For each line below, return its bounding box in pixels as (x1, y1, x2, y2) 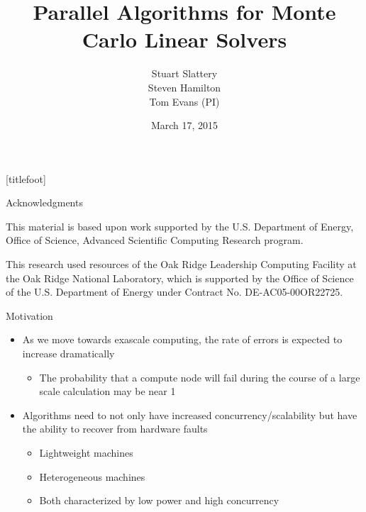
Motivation (6, 308, 53, 323)
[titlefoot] (6, 171, 46, 186)
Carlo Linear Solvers (82, 25, 287, 54)
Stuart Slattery (151, 66, 218, 81)
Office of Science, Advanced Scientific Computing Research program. (6, 233, 304, 247)
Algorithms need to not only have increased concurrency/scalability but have (22, 407, 357, 422)
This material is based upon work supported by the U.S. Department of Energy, (6, 218, 354, 233)
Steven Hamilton (148, 79, 221, 94)
